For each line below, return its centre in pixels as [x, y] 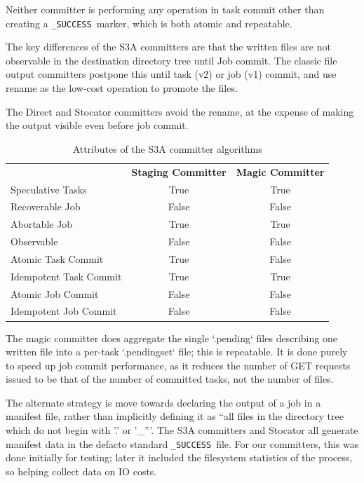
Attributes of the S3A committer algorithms [167, 148]
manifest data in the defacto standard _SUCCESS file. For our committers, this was [182, 443]
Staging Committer [179, 171]
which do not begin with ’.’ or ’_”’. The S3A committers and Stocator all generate [182, 430]
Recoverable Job [46, 206]
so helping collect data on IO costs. [81, 471]
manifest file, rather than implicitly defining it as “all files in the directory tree [175, 416]
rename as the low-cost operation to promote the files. [122, 88]
